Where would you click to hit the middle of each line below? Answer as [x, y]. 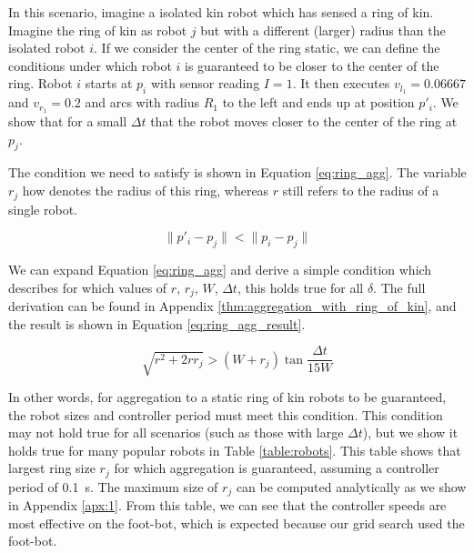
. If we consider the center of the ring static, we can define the [267, 48]
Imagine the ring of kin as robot [98, 30]
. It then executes [341, 83]
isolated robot [47, 48]
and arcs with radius [142, 102]
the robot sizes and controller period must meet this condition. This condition [226, 414]
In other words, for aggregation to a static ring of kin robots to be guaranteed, [227, 396]
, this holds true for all [300, 287]
